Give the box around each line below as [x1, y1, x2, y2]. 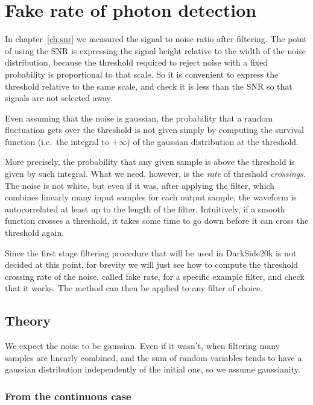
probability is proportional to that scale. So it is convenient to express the [5, 67, 279, 80]
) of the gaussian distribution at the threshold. [127, 135, 299, 147]
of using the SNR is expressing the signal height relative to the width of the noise [5, 44, 306, 57]
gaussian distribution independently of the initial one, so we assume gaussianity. [5, 363, 300, 376]
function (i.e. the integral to [5, 135, 109, 147]
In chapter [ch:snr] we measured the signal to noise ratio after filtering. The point [5, 32, 308, 45]
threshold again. [5, 226, 65, 239]
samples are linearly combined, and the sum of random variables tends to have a [5, 351, 302, 363]
